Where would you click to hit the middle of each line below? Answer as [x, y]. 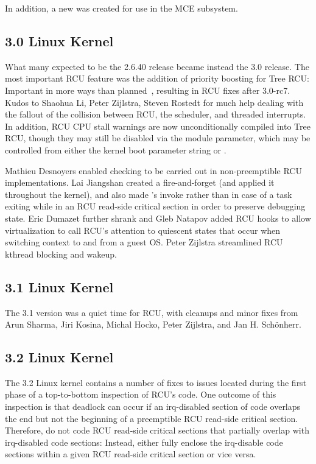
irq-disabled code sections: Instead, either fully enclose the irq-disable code [144, 442]
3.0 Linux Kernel [59, 40]
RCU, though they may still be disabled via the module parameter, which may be [158, 138]
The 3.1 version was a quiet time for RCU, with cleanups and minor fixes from [152, 312]
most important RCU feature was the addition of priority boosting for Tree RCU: [157, 78]
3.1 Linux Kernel [59, 286]
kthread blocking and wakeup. [61, 254]
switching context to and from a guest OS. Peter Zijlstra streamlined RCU [144, 242]
